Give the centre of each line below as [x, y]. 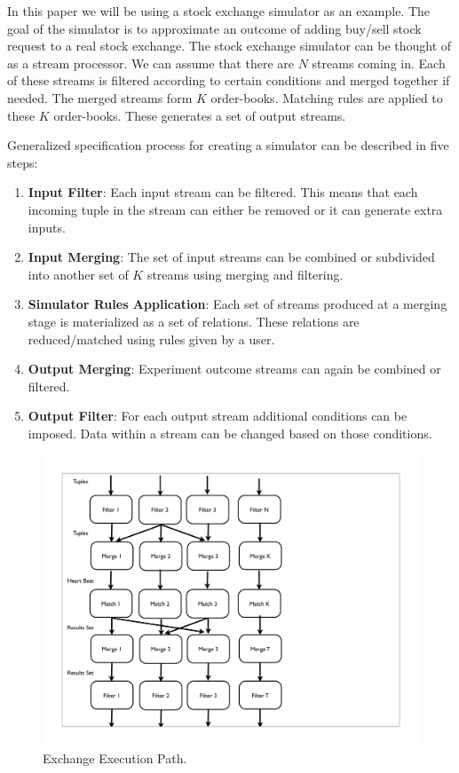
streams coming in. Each [379, 63]
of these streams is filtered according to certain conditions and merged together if [229, 80]
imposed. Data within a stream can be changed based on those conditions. [230, 433]
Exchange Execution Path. [115, 757]
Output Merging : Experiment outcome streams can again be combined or [234, 369]
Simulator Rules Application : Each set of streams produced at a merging [237, 304]
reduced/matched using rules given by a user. [151, 339]
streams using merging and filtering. [245, 274]
